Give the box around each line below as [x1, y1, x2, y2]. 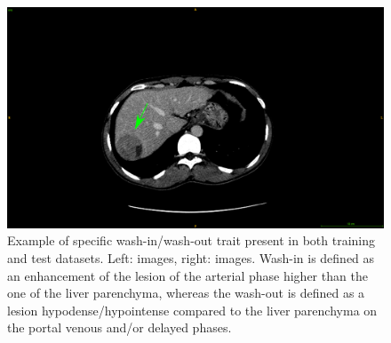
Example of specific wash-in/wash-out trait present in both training [7, 231, 376, 250]
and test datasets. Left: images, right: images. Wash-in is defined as [7, 249, 375, 267]
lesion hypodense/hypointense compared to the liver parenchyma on [7, 300, 378, 319]
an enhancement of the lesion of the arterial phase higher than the [7, 266, 368, 284]
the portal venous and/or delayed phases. [7, 318, 232, 337]
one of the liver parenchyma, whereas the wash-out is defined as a [7, 283, 365, 302]
